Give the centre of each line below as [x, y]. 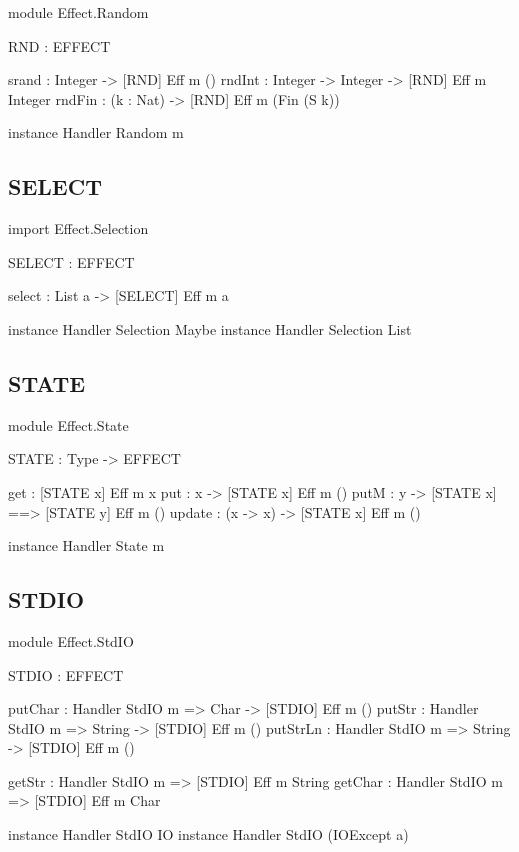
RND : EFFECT [59, 45]
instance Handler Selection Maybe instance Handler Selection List [210, 328]
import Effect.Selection [78, 228]
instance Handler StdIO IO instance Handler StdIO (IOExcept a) [208, 834]
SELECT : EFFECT [71, 261]
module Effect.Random [78, 12]
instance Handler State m [86, 545]
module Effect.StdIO [71, 640]
